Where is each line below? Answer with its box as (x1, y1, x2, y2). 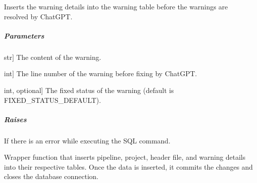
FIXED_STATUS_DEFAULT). (4, 94, 101, 105)
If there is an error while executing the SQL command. (4, 135, 171, 145)
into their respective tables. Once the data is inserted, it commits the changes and (4, 161, 253, 172)
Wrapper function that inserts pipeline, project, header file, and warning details (4, 152, 246, 162)
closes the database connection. (4, 171, 99, 182)
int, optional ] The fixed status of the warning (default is (4, 85, 174, 95)
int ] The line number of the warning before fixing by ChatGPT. (4, 68, 197, 79)
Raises (4, 114, 27, 124)
